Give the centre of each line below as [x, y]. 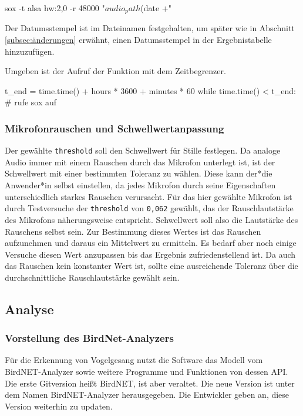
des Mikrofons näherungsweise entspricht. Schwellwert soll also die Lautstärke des [151, 219]
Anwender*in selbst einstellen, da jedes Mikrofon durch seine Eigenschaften [140, 185]
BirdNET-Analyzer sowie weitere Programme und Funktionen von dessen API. [147, 372]
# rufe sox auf [31, 102]
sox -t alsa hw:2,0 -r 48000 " [55, 8]
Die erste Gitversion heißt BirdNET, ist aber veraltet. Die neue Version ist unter [150, 383]
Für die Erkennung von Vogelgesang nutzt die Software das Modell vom [134, 360]
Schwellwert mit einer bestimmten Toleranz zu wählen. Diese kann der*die [139, 173]
